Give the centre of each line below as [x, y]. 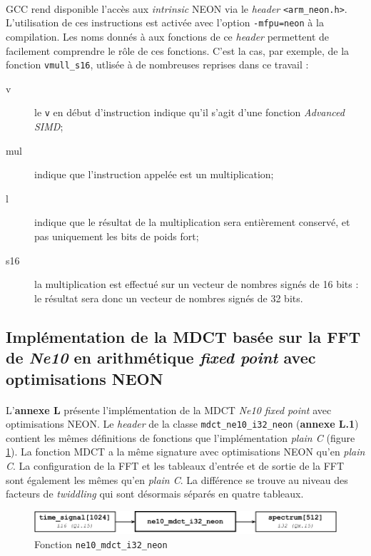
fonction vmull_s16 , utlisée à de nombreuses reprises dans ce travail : [157, 65]
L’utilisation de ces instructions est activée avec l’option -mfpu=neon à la [165, 22]
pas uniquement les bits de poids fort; [117, 236]
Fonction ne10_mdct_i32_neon [101, 544]
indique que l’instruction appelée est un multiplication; [154, 174]
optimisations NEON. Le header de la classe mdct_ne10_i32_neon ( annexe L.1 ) [182, 424]
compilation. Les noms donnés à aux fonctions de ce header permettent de [168, 36]
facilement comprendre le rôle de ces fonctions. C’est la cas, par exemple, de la [178, 50]
